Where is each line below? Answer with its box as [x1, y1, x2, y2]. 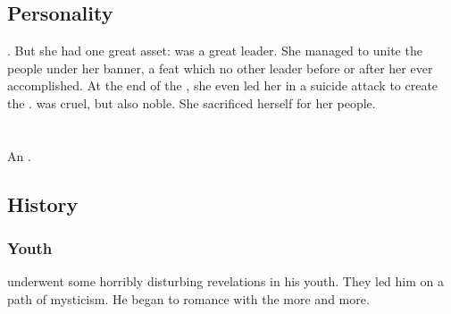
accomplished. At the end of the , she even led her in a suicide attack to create [7, 76, 438, 95]
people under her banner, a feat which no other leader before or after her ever [7, 58, 433, 77]
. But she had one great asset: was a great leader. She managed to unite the [7, 41, 422, 60]
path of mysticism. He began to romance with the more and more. [7, 289, 370, 308]
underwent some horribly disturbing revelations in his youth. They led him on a [7, 272, 444, 291]
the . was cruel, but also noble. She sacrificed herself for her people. [7, 93, 376, 112]
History [7, 190, 79, 217]
